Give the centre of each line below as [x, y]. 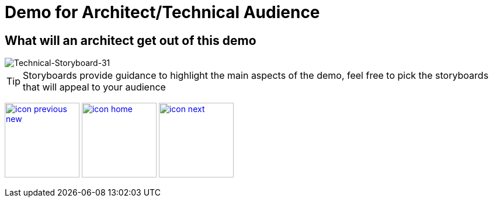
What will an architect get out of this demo [131, 40]
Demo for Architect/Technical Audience [162, 12]
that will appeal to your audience [94, 87]
